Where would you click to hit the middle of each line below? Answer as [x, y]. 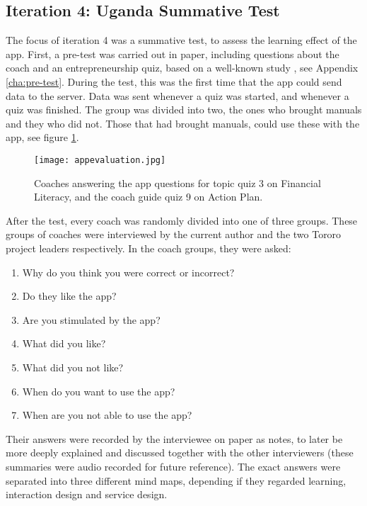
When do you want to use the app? [99, 391]
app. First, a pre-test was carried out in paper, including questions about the [173, 54]
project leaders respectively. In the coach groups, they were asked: [148, 248]
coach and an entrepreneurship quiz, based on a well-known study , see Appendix [182, 68]
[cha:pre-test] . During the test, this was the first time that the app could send [174, 81]
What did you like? [64, 343]
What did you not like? [73, 367]
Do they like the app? [69, 296]
